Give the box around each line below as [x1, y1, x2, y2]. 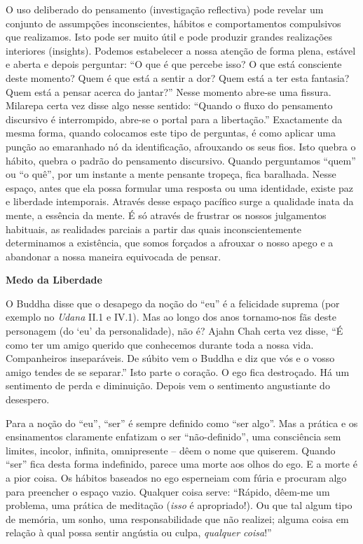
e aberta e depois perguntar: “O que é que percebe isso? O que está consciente [6, 57, 342, 71]
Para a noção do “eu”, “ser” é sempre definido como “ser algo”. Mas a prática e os [6, 415, 358, 430]
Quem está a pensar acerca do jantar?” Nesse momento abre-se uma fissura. [6, 84, 331, 99]
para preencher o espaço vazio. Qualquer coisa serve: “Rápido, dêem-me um [6, 484, 330, 498]
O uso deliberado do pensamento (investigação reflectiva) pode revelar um [6, 2, 324, 16]
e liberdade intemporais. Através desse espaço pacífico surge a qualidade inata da [6, 194, 354, 209]
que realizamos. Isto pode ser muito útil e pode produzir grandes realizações [6, 29, 333, 44]
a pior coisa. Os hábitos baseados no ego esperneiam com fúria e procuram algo [6, 470, 347, 484]
